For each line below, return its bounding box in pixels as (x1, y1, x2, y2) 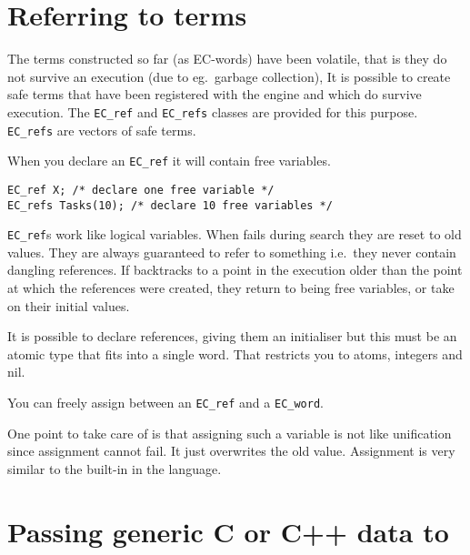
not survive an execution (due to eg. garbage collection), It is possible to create (7, 66, 451, 86)
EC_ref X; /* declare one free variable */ (7, 183, 275, 197)
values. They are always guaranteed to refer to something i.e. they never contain (7, 242, 456, 261)
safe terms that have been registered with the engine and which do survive (7, 85, 422, 104)
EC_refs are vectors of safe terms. (7, 120, 196, 139)
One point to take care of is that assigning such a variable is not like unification (7, 423, 452, 442)
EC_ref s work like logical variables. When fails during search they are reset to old (7, 225, 462, 244)
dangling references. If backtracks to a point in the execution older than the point (7, 260, 463, 279)
